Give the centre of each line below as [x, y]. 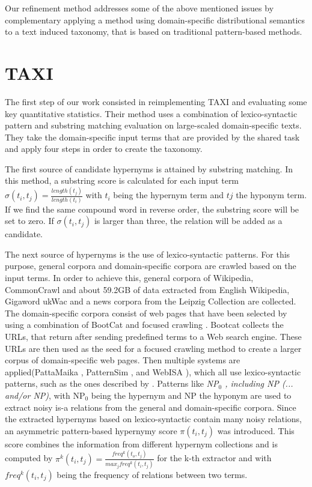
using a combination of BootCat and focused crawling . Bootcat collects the [144, 325]
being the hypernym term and [168, 195]
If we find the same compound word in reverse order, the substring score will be [152, 209]
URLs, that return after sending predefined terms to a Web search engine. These [153, 337]
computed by [29, 458]
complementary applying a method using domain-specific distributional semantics [155, 20]
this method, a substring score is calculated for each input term [122, 180]
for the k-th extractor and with [214, 458]
